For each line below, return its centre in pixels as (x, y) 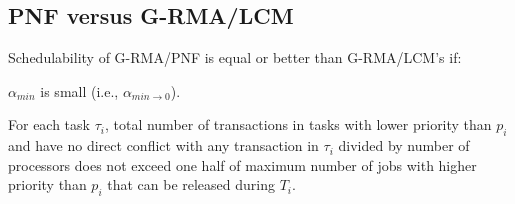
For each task (49, 124)
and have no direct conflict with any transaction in (163, 145)
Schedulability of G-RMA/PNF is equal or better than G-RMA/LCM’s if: (235, 57)
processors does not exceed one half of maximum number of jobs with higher (242, 164)
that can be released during (191, 184)
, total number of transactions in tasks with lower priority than (298, 124)
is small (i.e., (79, 90)
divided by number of (404, 145)
